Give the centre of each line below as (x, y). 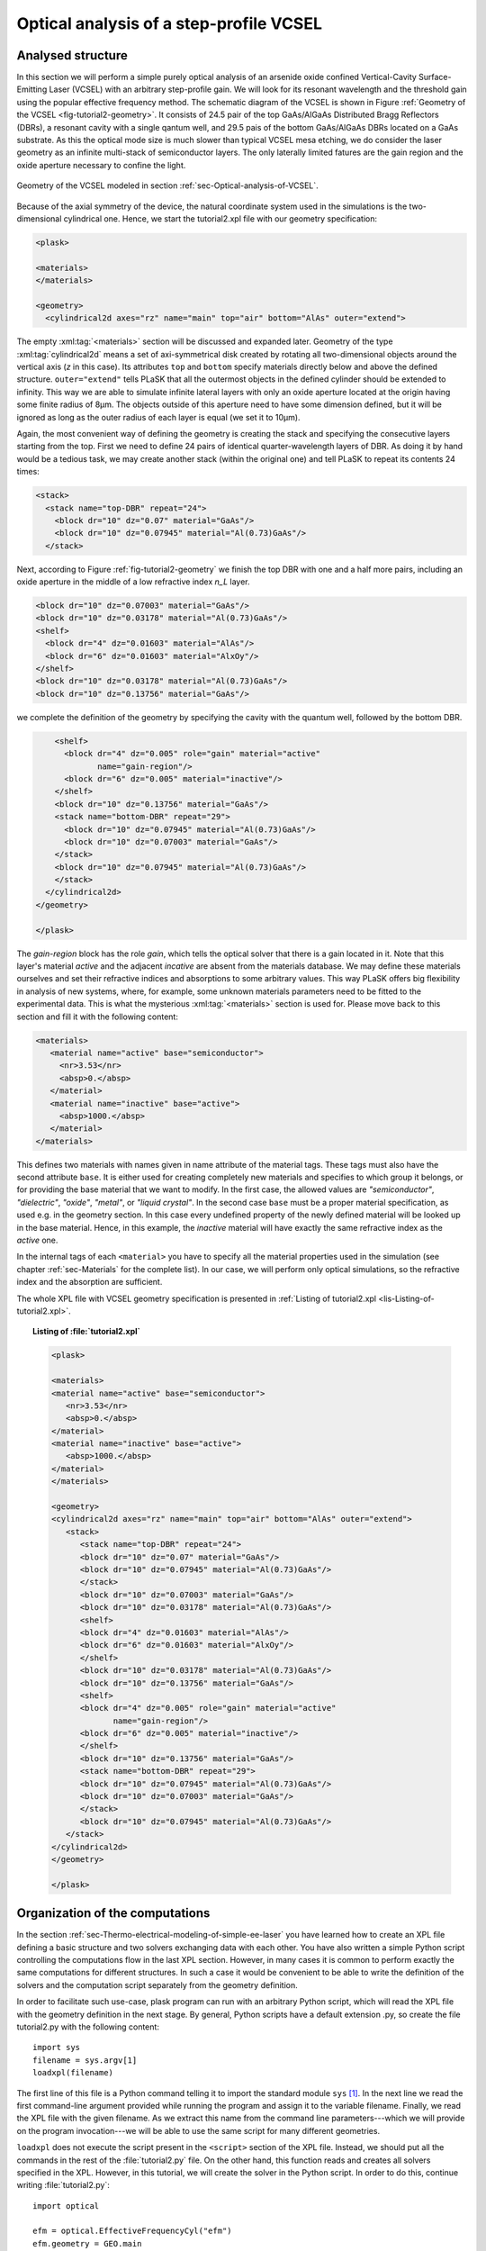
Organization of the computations (113, 1913)
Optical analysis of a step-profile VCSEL (170, 23)
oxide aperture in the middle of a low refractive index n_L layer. (134, 582)
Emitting (32, 89)
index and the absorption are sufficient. (90, 1282)
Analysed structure (72, 55)
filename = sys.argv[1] (85, 2060)
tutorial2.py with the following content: (88, 2027)
